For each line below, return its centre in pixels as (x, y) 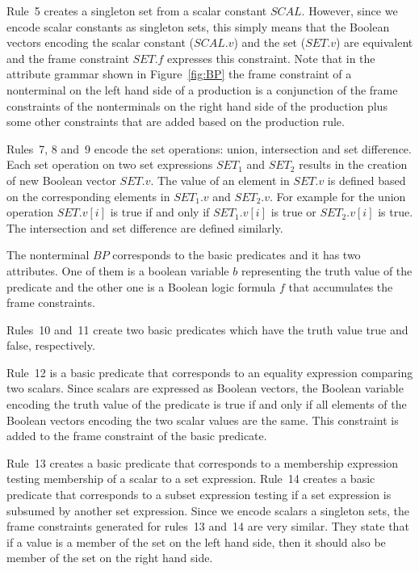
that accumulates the (341, 286)
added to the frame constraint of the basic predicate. (137, 436)
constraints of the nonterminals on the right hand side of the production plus (197, 105)
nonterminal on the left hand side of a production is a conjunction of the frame (202, 89)
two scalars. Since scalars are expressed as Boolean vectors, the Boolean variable (205, 388)
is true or (293, 212)
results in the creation (353, 164)
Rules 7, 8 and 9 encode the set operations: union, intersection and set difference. (209, 148)
